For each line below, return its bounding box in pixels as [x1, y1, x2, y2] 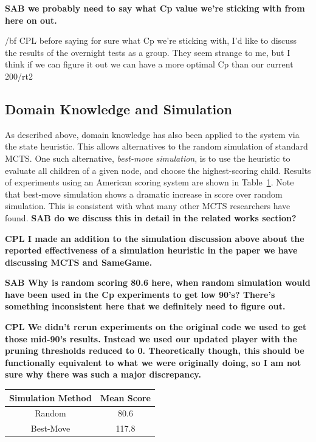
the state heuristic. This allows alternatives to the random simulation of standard [5, 140, 308, 153]
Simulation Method [9, 391, 92, 404]
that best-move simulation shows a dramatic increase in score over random [5, 187, 283, 200]
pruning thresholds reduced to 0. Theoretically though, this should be [5, 344, 304, 357]
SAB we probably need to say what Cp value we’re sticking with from [5, 2, 305, 14]
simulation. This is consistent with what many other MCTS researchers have [5, 199, 290, 212]
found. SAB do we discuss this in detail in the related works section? [5, 211, 297, 224]
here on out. [5, 13, 57, 26]
